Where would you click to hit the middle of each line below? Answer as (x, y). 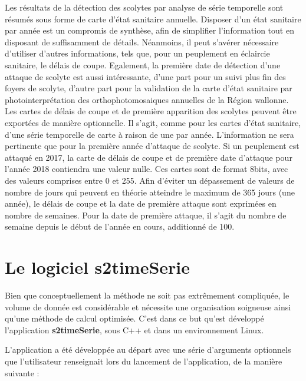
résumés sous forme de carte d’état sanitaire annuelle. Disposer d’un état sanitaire (153, 19)
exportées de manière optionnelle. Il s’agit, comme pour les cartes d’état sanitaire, (153, 122)
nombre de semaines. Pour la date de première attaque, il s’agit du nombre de (146, 215)
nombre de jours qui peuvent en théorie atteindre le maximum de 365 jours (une (150, 192)
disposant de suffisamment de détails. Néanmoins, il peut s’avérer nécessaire (142, 42)
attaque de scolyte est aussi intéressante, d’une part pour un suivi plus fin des (145, 76)
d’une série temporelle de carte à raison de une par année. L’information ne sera (149, 134)
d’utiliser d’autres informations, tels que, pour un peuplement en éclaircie (137, 53)
